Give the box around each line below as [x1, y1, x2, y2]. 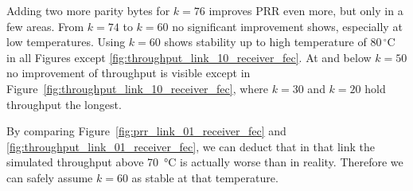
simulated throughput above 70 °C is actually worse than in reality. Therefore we [6, 154, 403, 170]
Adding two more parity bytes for [6, 2, 170, 18]
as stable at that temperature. [131, 169, 279, 185]
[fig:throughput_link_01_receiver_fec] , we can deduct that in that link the [6, 138, 375, 154]
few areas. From [6, 18, 84, 34]
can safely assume [6, 169, 93, 185]
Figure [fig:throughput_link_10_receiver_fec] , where [6, 80, 269, 96]
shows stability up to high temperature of [164, 33, 367, 50]
